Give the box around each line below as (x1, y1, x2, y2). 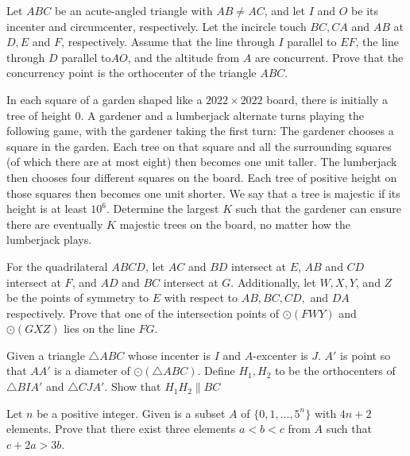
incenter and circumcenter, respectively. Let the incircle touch (6, 17, 307, 34)
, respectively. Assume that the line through (61, 33, 275, 50)
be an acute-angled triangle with (54, 2, 213, 18)
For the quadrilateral (6, 257, 108, 274)
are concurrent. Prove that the (254, 48, 404, 65)
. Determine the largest (106, 200, 219, 217)
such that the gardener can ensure (235, 200, 402, 217)
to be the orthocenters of (274, 362, 396, 379)
